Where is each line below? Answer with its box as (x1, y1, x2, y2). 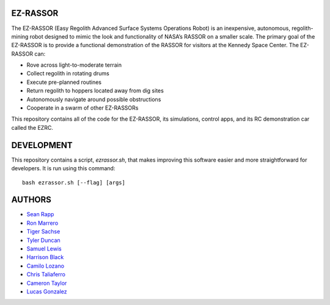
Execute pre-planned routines (26, 78, 102, 86)
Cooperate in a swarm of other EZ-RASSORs (26, 104, 139, 111)
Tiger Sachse (26, 228, 61, 235)
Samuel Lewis (26, 245, 62, 252)
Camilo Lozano (26, 262, 64, 269)
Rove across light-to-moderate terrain (26, 61, 122, 69)
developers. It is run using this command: (11, 165, 116, 172)
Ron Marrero (26, 219, 59, 227)
